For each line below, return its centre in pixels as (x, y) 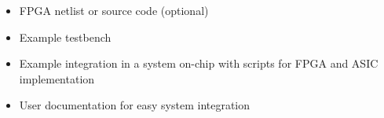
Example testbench (65, 37)
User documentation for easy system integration (135, 105)
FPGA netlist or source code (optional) (114, 10)
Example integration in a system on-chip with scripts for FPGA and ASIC (199, 63)
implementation (57, 78)
